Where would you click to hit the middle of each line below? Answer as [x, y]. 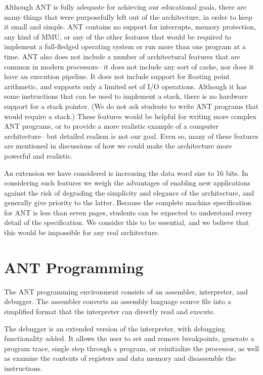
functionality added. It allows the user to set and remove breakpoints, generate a [129, 338]
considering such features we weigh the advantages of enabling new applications [127, 183]
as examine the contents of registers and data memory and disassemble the [120, 358]
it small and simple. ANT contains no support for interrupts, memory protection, [130, 27]
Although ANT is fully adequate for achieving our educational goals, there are [125, 7]
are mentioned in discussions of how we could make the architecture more [118, 146]
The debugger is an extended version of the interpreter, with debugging [115, 328]
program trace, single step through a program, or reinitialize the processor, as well [131, 348]
